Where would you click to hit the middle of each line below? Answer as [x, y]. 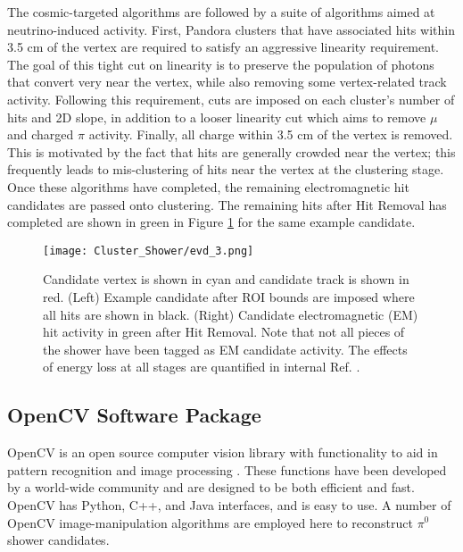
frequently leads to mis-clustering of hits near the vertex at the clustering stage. [226, 169]
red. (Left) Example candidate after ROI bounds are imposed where [229, 296]
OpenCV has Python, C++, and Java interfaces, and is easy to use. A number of [229, 504]
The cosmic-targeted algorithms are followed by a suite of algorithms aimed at [221, 12]
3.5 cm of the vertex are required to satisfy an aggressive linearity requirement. [223, 47]
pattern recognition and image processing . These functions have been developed [227, 469]
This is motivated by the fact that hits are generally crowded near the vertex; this [231, 151]
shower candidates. [58, 540]
